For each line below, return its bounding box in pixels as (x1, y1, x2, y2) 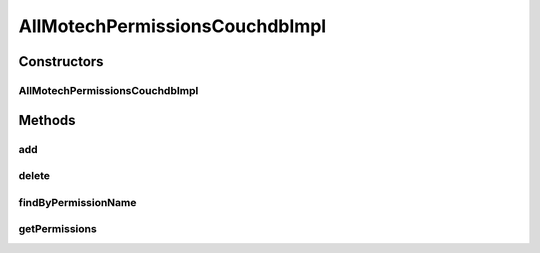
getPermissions (18, 222, 97, 236)
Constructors (18, 53, 104, 70)
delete (18, 169, 50, 183)
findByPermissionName (18, 195, 137, 209)
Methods (18, 111, 76, 129)
